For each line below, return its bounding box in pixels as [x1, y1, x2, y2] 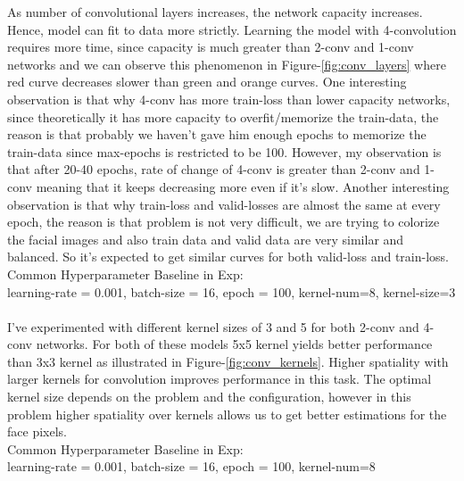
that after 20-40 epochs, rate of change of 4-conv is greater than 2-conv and [7, 160, 420, 178]
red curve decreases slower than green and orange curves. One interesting [7, 72, 407, 91]
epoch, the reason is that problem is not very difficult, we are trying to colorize [7, 212, 440, 231]
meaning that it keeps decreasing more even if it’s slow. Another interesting [36, 177, 450, 195]
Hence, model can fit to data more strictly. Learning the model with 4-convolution [7, 20, 457, 38]
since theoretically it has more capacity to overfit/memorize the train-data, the [7, 107, 439, 126]
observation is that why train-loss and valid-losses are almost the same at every [7, 195, 441, 213]
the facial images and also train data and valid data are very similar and [7, 229, 404, 248]
